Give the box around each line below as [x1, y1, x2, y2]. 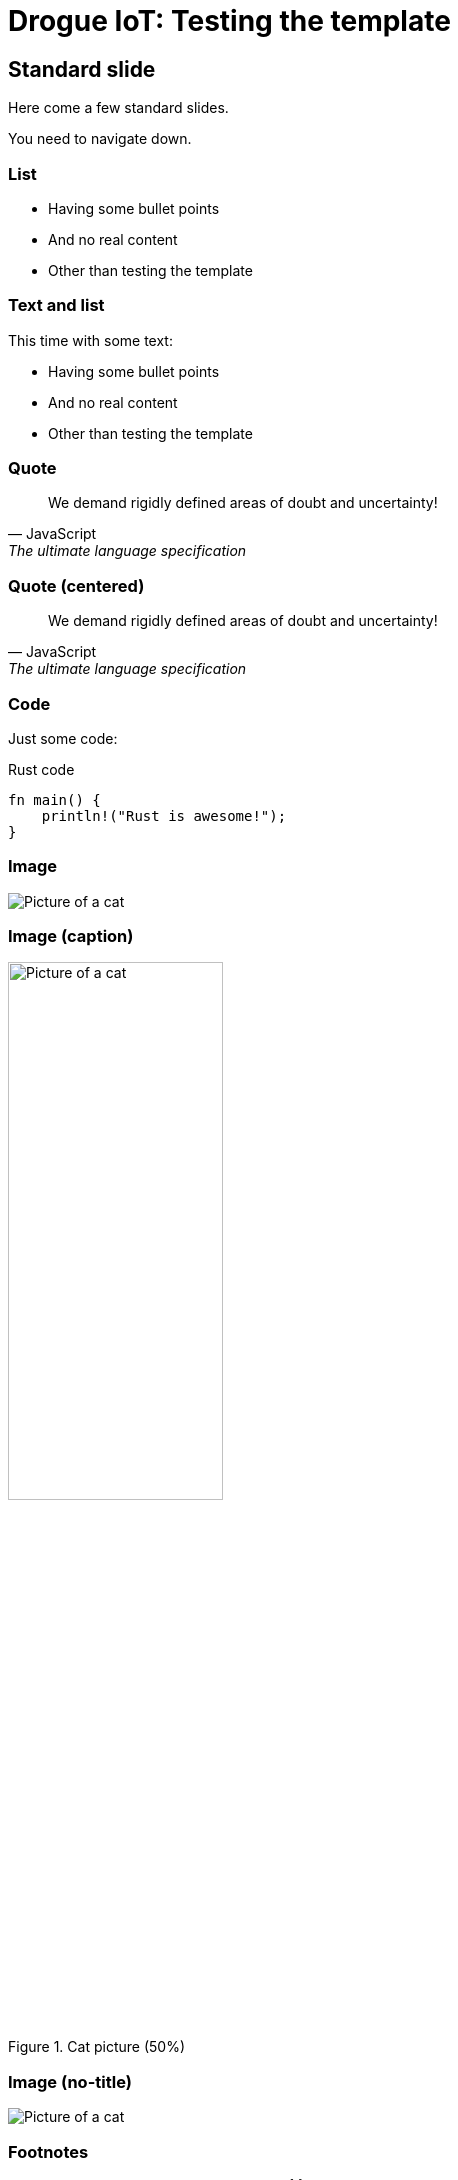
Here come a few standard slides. [8, 99, 229, 117]
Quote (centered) [8, 575, 145, 596]
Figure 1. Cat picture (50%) [8, 2038, 185, 2056]
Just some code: [8, 729, 118, 747]
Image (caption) [8, 926, 134, 947]
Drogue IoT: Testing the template [8, 4, 451, 38]
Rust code [8, 760, 75, 778]
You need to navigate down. [8, 130, 192, 148]
